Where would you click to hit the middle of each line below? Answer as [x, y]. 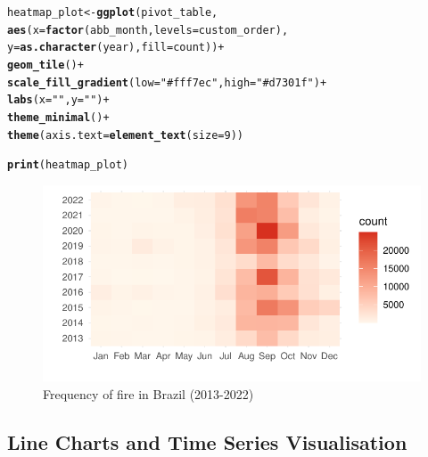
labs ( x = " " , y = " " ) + [58, 100]
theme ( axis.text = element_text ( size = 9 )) [125, 135]
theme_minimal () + [58, 117]
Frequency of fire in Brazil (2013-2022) [148, 393]
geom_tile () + [45, 65]
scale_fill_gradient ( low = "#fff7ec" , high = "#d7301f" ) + [167, 82]
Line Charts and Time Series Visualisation [207, 441]
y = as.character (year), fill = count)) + [116, 48]
